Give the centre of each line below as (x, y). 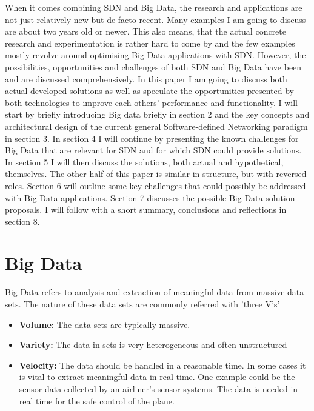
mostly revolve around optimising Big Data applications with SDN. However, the (155, 55)
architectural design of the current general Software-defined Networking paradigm (156, 126)
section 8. (22, 221)
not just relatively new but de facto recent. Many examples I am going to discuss (155, 19)
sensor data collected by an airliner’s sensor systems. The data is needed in (159, 388)
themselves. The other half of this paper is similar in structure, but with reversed (156, 174)
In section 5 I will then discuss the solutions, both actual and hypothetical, (144, 162)
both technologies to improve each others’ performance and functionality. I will (151, 102)
